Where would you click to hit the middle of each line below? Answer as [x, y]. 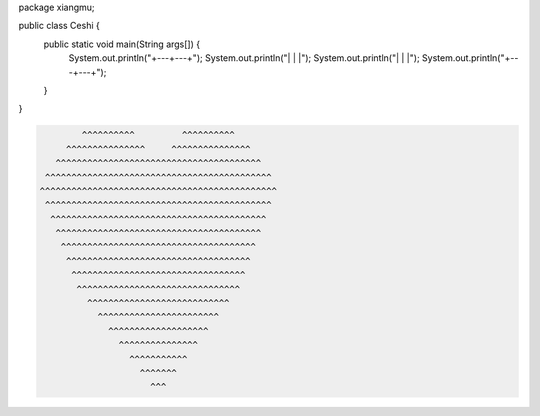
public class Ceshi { [59, 26]
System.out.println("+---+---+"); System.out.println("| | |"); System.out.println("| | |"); [244, 58]
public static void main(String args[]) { [121, 44]
